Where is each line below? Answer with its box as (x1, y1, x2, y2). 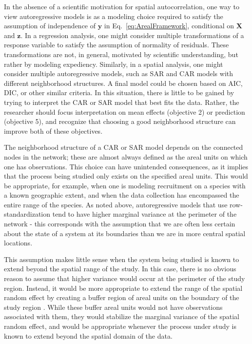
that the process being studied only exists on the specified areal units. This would (4, 171, 248, 181)
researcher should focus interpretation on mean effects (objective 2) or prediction (4, 106, 245, 117)
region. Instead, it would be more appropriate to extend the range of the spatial (4, 283, 243, 293)
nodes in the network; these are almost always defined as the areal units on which (4, 151, 248, 162)
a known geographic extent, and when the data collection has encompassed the (4, 190, 239, 200)
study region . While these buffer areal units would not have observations (4, 302, 223, 312)
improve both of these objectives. (4, 125, 103, 136)
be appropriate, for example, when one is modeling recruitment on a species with (4, 180, 246, 190)
